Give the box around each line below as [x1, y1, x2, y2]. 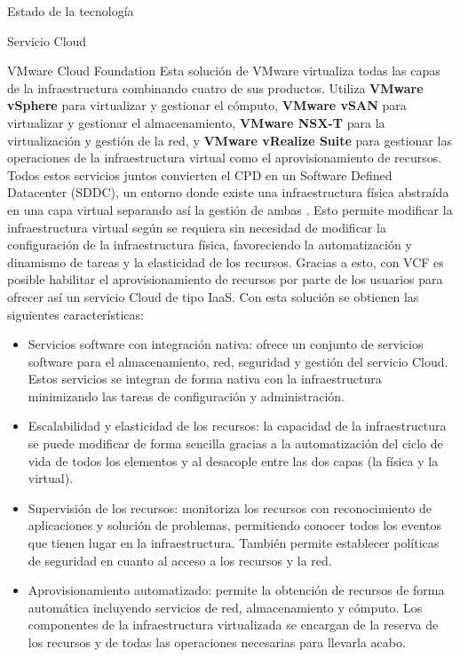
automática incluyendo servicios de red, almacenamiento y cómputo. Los [28, 598, 423, 616]
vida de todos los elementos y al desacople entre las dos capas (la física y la [28, 451, 439, 470]
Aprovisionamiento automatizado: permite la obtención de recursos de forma [28, 581, 445, 599]
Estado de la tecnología [7, 2, 134, 20]
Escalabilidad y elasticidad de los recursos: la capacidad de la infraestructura [28, 416, 447, 435]
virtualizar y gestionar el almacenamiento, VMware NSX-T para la [7, 113, 385, 131]
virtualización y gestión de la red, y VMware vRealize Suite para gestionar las [7, 131, 452, 149]
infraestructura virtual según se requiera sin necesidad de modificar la [7, 218, 386, 236]
